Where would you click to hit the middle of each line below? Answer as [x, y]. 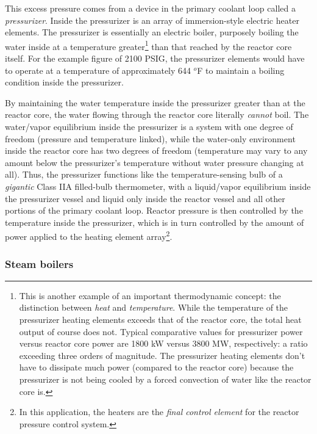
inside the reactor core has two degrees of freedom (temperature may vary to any [156, 150]
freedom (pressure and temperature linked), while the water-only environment [150, 138]
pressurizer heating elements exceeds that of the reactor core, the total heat [160, 319]
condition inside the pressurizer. [64, 82]
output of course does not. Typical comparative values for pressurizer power [161, 331]
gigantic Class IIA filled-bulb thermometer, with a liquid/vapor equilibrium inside [158, 186]
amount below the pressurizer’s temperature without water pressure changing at [155, 162]
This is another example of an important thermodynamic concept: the [150, 295]
